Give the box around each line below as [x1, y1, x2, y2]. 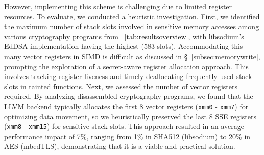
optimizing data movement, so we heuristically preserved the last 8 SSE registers [4, 111, 256, 121]
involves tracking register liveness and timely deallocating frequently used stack [4, 71, 252, 82]
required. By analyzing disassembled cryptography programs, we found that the [4, 91, 253, 101]
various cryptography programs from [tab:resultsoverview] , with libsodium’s [4, 31, 244, 41]
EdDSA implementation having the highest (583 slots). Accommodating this [4, 41, 243, 51]
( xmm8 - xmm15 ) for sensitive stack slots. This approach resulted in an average [4, 121, 244, 132]
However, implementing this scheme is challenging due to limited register [4, 1, 232, 11]
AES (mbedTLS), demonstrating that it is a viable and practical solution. [4, 141, 235, 151]
